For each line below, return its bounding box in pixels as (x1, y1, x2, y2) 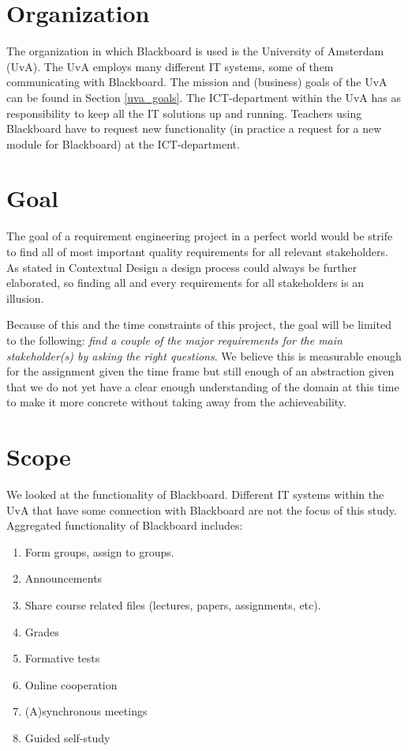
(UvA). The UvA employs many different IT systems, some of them (6, 58, 334, 74)
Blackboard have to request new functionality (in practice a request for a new (6, 120, 382, 137)
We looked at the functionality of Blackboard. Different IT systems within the (6, 486, 384, 503)
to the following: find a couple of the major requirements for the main (6, 331, 342, 348)
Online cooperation (24, 676, 118, 693)
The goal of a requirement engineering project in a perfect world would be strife (6, 228, 393, 244)
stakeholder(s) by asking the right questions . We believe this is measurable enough (6, 347, 402, 364)
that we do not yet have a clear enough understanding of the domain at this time (6, 378, 399, 394)
